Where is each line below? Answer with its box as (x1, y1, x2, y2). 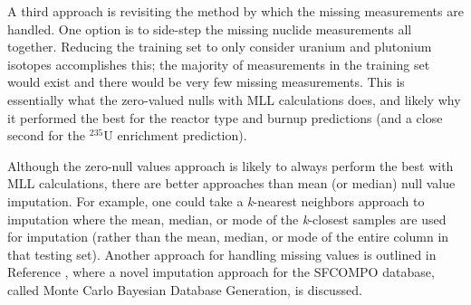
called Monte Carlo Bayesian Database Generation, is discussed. (7, 280, 362, 299)
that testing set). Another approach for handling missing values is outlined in (7, 244, 437, 263)
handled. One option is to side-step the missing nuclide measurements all (7, 19, 412, 38)
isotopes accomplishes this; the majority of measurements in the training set (7, 54, 430, 73)
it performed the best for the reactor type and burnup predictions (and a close (7, 108, 443, 127)
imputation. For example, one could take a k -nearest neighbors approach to (7, 191, 425, 210)
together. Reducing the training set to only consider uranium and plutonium (7, 37, 432, 56)
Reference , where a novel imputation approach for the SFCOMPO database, (7, 262, 435, 281)
